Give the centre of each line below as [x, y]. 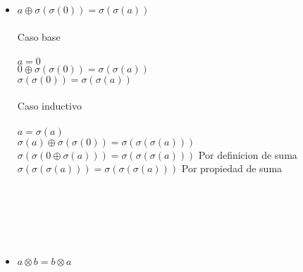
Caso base [39, 36]
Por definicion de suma [248, 154]
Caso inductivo [49, 106]
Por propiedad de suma [232, 168]
